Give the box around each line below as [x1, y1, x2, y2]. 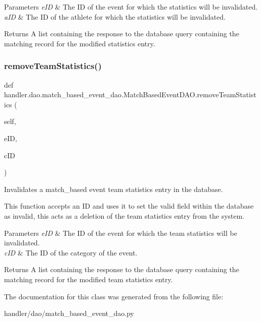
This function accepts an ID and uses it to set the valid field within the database [4, 201, 254, 211]
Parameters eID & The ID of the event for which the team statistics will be [4, 227, 237, 238]
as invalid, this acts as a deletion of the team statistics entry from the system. [4, 210, 245, 221]
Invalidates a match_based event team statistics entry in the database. [4, 183, 223, 194]
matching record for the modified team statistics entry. [4, 274, 173, 284]
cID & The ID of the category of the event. [4, 247, 138, 257]
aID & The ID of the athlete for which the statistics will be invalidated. [4, 11, 226, 22]
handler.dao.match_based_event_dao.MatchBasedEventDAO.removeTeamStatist [4, 89, 256, 100]
